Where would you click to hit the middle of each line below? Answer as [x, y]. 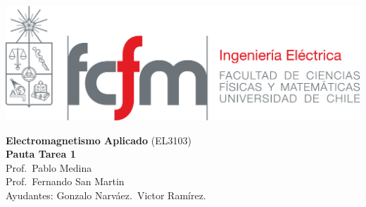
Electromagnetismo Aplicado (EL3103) [99, 140]
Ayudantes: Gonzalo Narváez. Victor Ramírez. [106, 195]
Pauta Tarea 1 [41, 154]
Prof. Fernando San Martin [65, 181]
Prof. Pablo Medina [49, 167]
